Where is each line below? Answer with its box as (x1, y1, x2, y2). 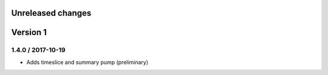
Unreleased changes (11, 8, 92, 18)
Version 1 (11, 27, 47, 37)
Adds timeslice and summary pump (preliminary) (26, 58, 149, 66)
